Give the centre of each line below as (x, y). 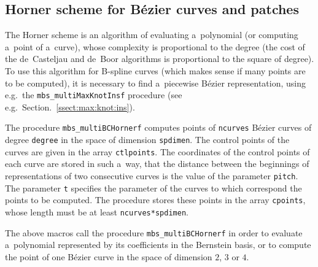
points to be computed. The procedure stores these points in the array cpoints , (155, 200)
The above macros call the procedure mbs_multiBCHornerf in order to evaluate (154, 232)
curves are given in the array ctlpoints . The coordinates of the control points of (157, 151)
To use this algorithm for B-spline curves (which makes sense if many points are (155, 70)
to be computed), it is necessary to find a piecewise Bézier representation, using (155, 83)
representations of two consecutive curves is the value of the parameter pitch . (152, 175)
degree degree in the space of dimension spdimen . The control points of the (147, 140)
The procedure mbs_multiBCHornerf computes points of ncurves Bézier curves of (158, 127)
